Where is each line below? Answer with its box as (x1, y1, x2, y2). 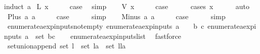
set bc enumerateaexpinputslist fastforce (35, 30, 182, 41)
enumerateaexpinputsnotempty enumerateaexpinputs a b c (7, 21, 204, 31)
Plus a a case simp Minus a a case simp (7, 11, 226, 21)
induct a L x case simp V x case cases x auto (4, 1, 250, 11)
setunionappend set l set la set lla (7, 40, 126, 51)
